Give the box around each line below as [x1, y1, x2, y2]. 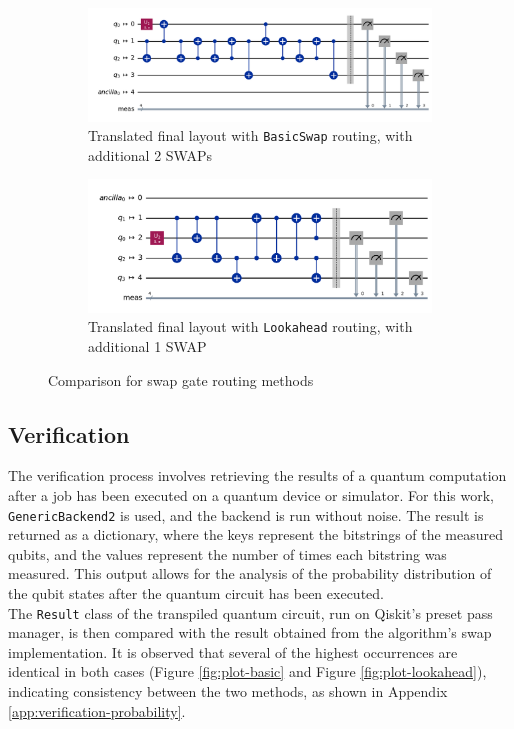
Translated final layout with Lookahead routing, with [88, 316, 413, 337]
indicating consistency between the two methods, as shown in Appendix [8, 681, 448, 702]
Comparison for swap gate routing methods [48, 369, 314, 390]
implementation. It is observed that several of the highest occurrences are [8, 641, 458, 662]
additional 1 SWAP [88, 336, 207, 356]
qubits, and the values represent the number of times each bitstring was [8, 543, 447, 564]
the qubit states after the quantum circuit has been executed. [8, 583, 384, 604]
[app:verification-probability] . [8, 700, 186, 721]
